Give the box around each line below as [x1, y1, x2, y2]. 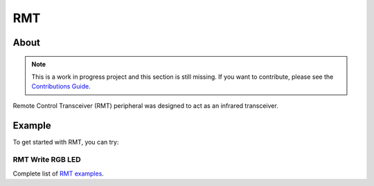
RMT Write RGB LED [12, 155, 81, 165]
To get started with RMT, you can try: [12, 138, 119, 146]
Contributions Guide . [31, 82, 91, 91]
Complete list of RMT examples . [12, 169, 104, 178]
